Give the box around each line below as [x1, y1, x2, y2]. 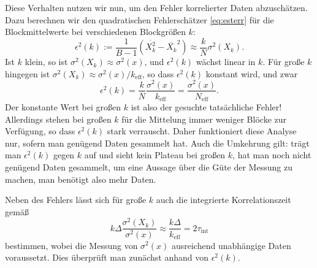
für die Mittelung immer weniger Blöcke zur [121, 112, 286, 125]
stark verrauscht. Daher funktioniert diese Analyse [107, 124, 297, 137]
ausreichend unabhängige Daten [171, 239, 291, 251]
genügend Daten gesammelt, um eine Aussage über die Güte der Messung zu [5, 161, 292, 173]
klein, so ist [25, 55, 68, 68]
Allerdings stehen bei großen [5, 112, 112, 125]
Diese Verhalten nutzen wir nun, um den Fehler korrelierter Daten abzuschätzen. [5, 1, 308, 13]
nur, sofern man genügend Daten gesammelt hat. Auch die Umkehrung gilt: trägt [5, 136, 310, 149]
